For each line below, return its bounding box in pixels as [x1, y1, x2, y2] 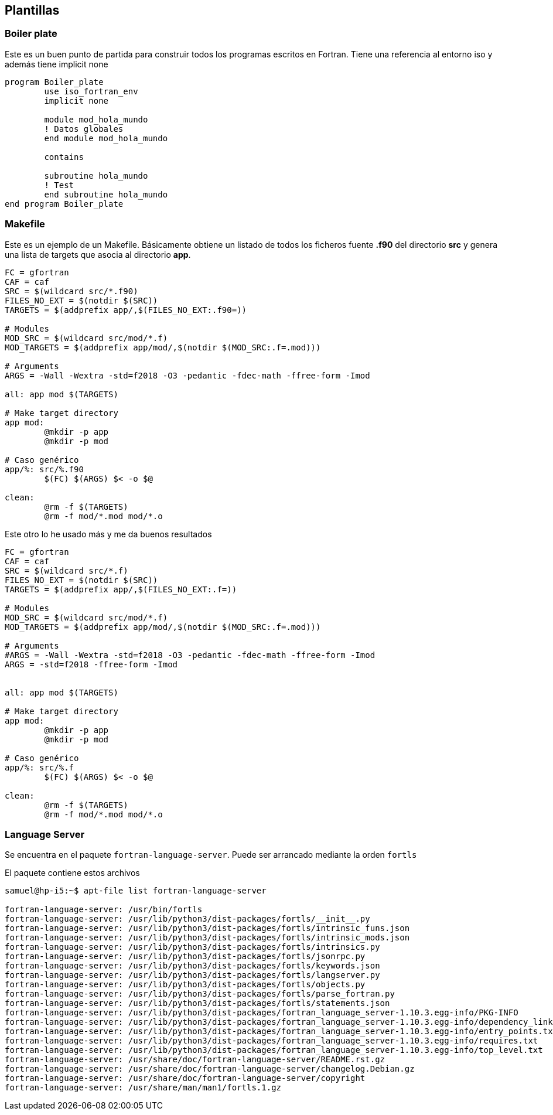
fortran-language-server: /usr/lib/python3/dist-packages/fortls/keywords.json [5, 961, 380, 971]
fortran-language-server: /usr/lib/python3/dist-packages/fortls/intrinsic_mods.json [5, 933, 410, 943]
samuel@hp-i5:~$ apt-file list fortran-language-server [5, 886, 267, 896]
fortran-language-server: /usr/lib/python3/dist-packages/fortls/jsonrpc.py [5, 952, 366, 961]
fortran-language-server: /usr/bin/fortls [5, 905, 203, 915]
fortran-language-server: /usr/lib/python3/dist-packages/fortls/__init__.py [5, 914, 370, 924]
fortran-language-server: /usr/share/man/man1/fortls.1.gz [5, 1083, 282, 1093]
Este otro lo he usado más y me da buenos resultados [5, 528, 212, 539]
